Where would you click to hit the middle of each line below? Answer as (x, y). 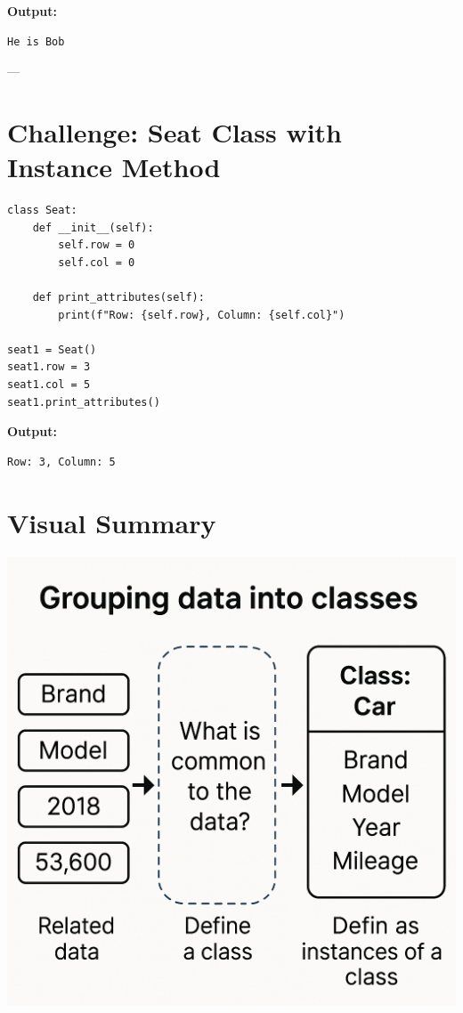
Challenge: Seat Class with (175, 131)
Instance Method (114, 167)
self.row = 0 (97, 245)
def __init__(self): (93, 227)
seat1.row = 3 (49, 367)
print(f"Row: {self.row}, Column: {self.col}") (202, 315)
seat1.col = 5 (49, 385)
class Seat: (42, 211)
